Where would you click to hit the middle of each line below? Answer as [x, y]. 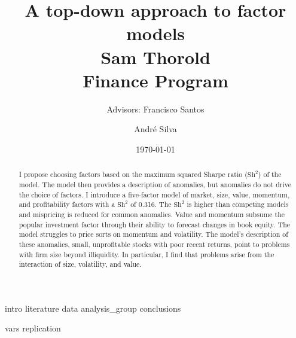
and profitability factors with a [67, 204]
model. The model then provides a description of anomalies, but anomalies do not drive [155, 184]
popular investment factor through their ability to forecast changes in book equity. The [155, 224]
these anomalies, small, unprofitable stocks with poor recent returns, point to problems [154, 244]
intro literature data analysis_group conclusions [93, 308]
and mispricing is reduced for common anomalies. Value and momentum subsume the [152, 214]
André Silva [155, 129]
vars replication [33, 328]
